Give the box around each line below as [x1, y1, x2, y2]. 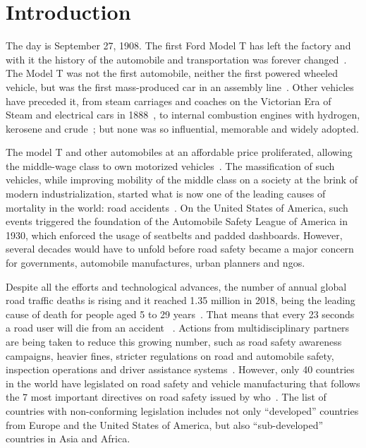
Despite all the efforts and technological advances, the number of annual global [6, 279, 347, 293]
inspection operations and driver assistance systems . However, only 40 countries [6, 362, 355, 377]
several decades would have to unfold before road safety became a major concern [6, 241, 354, 256]
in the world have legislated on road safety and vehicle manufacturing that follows [6, 375, 360, 390]
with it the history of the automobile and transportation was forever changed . [6, 52, 347, 66]
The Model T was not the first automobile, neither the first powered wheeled [6, 66, 338, 80]
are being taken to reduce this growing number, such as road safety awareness [6, 334, 342, 349]
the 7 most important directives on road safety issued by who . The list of [6, 389, 327, 404]
